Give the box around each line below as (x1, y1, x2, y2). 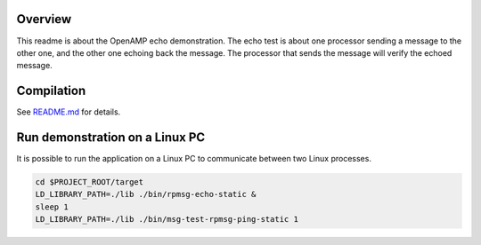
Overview (16, 12, 72, 27)
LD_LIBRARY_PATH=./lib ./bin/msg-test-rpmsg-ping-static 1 (35, 214, 298, 225)
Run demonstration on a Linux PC (16, 130, 206, 146)
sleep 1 (35, 202, 69, 212)
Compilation (16, 83, 86, 99)
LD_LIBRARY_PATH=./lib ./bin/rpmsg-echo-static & (35, 189, 257, 200)
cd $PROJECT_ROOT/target (35, 178, 144, 187)
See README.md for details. (16, 107, 121, 117)
